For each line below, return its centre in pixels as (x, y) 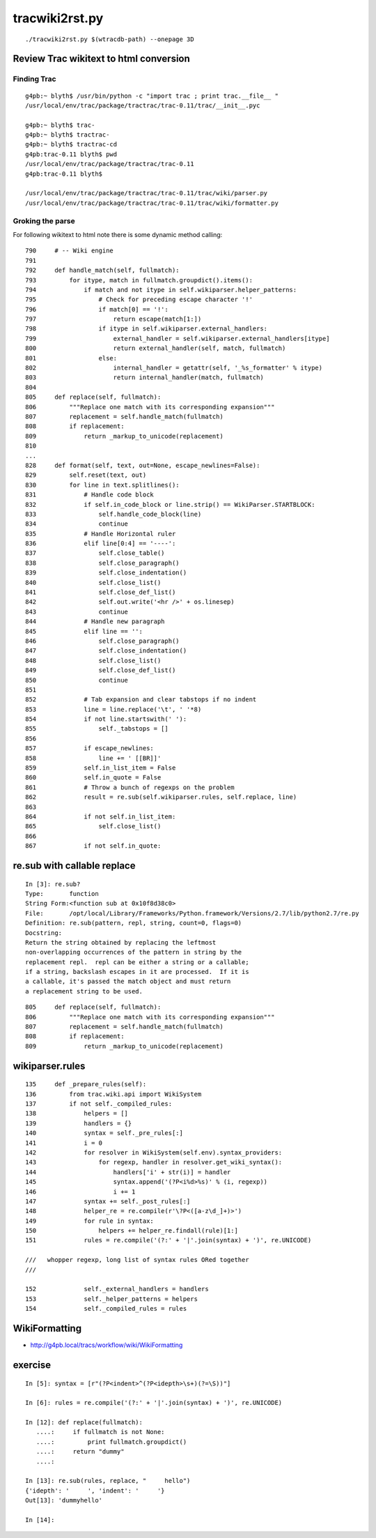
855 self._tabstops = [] (97, 729)
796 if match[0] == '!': (97, 309)
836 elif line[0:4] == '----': (101, 543)
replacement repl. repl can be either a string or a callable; (138, 962)
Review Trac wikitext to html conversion (102, 59)
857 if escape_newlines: (90, 748)
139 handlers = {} (79, 1123)
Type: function (62, 893)
